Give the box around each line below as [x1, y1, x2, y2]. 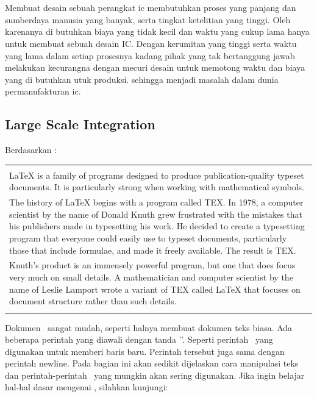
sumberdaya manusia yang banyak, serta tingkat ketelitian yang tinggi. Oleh [5, 13, 291, 26]
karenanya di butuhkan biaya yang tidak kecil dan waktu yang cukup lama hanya [5, 25, 310, 38]
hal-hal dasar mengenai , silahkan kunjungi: [5, 381, 168, 393]
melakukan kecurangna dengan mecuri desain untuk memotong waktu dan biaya [5, 61, 305, 74]
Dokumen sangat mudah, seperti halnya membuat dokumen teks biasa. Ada [5, 321, 293, 334]
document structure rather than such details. [9, 295, 177, 307]
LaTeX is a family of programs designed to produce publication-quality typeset [9, 168, 304, 181]
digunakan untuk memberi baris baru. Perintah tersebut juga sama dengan [5, 345, 285, 357]
